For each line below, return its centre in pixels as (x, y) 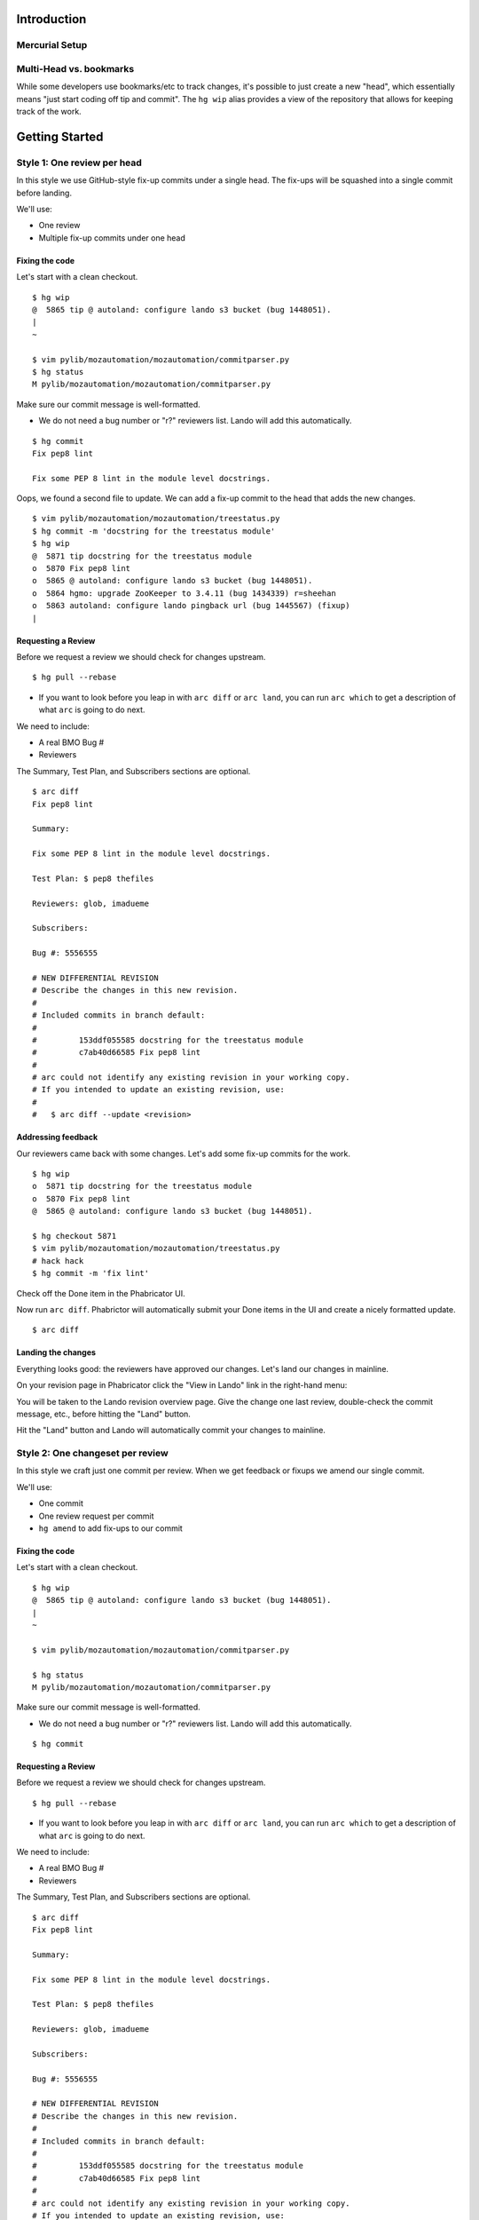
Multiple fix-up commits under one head (112, 238)
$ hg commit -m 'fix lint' (91, 1273)
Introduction (51, 19)
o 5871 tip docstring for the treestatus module (142, 1186)
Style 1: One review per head (79, 163)
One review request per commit (96, 1516)
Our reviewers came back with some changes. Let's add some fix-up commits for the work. (183, 1154)
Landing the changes (56, 1352)
